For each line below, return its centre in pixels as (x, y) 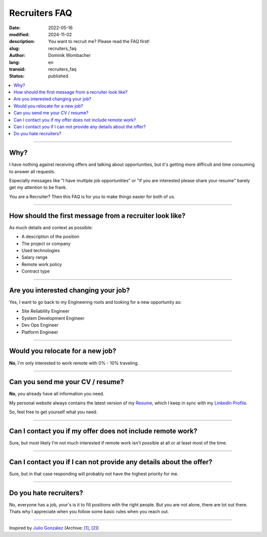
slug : (14, 48)
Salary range (35, 257)
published (58, 76)
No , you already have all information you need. (57, 394)
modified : (19, 34)
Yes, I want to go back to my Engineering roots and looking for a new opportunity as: (95, 302)
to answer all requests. (32, 171)
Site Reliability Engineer (45, 311)
